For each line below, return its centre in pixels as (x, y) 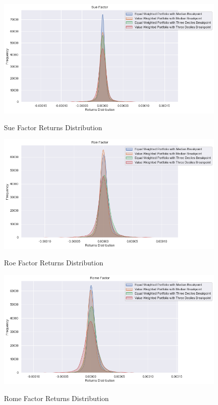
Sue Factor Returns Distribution (53, 127)
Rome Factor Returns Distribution (56, 398)
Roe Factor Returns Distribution (54, 263)
